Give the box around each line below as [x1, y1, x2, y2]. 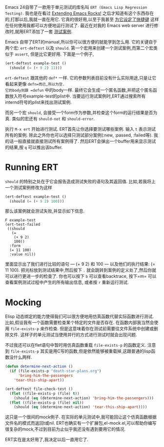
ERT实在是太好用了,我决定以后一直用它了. [5, 437, 89, 443]
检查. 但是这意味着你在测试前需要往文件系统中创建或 [48, 326, 154, 331]
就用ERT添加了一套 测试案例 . [15, 29, 73, 34]
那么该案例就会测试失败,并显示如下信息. [5, 208, 85, 214]
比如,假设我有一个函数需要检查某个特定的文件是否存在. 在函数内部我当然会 [5, 320, 155, 326]
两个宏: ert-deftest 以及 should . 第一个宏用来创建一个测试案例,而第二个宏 [5, 45, 154, 51]
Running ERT [5, 161, 59, 173]
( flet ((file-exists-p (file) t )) [9, 391, 80, 396]
